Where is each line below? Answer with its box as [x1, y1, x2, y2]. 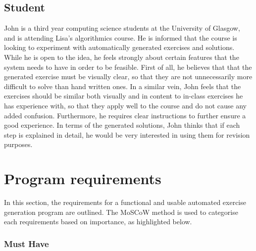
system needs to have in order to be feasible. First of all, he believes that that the [4, 61, 252, 72]
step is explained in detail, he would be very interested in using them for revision [4, 129, 250, 140]
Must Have [4, 237, 49, 250]
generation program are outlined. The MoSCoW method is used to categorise [4, 206, 238, 217]
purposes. [4, 139, 33, 150]
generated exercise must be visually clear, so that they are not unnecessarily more [4, 71, 253, 82]
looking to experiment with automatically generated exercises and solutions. [4, 42, 235, 52]
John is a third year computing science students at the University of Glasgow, [4, 23, 240, 33]
